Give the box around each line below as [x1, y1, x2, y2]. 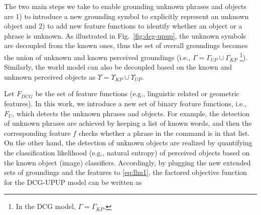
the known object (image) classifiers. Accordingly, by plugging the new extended [4, 157, 251, 167]
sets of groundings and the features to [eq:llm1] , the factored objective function [4, 167, 247, 177]
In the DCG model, [16, 201, 76, 211]
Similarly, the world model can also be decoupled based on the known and [4, 62, 232, 72]
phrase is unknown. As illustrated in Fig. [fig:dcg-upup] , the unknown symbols [4, 30, 246, 41]
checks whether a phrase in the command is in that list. [78, 127, 250, 138]
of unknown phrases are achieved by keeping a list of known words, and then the [4, 118, 252, 128]
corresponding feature [4, 127, 71, 138]
